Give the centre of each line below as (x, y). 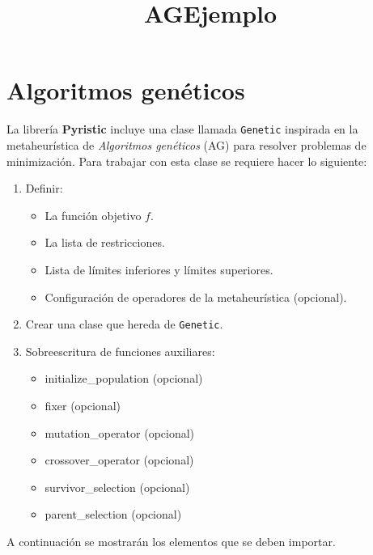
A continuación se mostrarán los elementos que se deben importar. (171, 541)
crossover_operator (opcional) (119, 460)
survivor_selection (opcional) (117, 487)
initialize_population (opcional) (124, 378)
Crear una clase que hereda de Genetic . (124, 324)
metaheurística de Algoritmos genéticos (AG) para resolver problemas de (186, 144)
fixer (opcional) (83, 405)
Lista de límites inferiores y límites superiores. (159, 269)
